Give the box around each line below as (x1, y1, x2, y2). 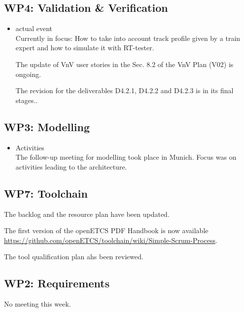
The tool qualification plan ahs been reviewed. (4, 251, 143, 262)
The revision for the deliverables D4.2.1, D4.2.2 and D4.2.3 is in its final (15, 85, 234, 96)
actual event (15, 23, 53, 34)
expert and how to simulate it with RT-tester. (15, 42, 154, 53)
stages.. (15, 95, 38, 105)
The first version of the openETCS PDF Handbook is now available (4, 225, 209, 236)
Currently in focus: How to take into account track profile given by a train (15, 33, 241, 43)
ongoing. (15, 69, 41, 79)
